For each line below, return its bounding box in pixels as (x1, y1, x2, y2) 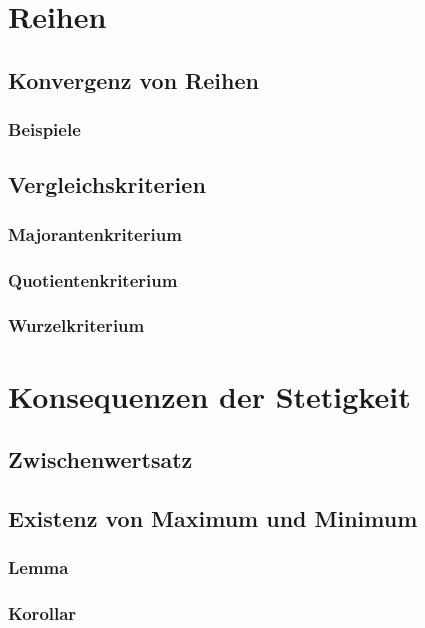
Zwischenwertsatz (8, 444, 193, 475)
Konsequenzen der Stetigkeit (8, 375, 411, 416)
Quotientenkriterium (8, 267, 178, 292)
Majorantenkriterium (8, 221, 182, 246)
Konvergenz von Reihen (8, 64, 259, 95)
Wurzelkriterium (8, 313, 145, 338)
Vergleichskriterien (8, 169, 206, 200)
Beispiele (8, 117, 81, 142)
